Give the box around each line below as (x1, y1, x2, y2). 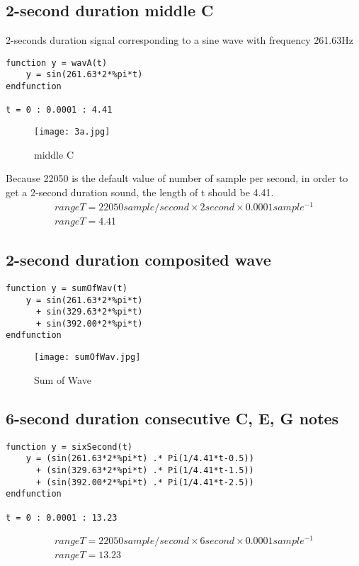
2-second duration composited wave (6, 249, 271, 271)
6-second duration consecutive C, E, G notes (6, 407, 339, 429)
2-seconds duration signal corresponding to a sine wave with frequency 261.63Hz (6, 33, 353, 47)
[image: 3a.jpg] (34, 127, 110, 137)
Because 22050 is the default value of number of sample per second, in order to (6, 171, 348, 186)
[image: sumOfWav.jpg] (34, 352, 141, 363)
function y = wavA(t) (6, 57, 108, 68)
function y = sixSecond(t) (6, 441, 132, 452)
